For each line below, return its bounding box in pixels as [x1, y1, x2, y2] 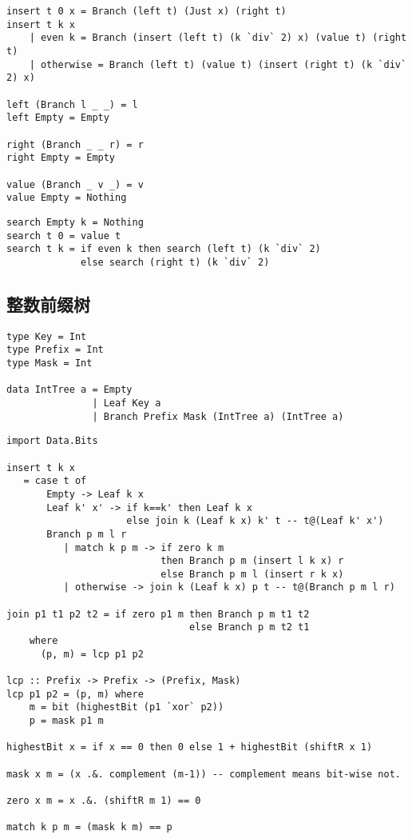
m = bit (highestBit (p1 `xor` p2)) [29, 701, 224, 713]
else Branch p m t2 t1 [189, 621, 310, 633]
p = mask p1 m [29, 715, 104, 727]
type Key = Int [6, 330, 87, 342]
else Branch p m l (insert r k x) [160, 568, 344, 580]
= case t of [23, 475, 87, 487]
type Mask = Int [6, 357, 93, 369]
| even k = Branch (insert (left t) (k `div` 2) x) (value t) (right [29, 32, 407, 44]
